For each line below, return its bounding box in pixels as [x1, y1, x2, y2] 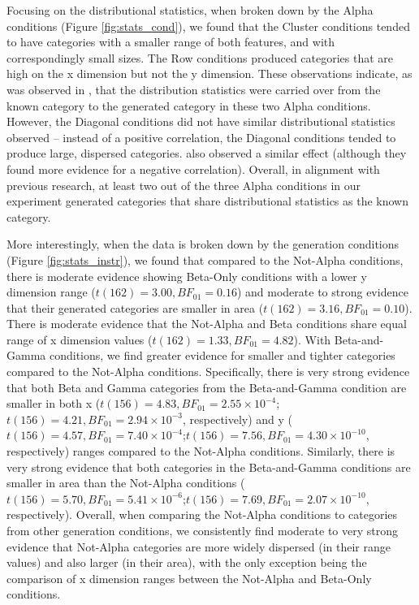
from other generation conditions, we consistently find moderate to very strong [6, 522, 398, 538]
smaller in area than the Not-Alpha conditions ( [6, 474, 245, 491]
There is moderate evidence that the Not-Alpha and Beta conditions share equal [6, 315, 407, 332]
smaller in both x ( [6, 395, 101, 412]
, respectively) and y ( [183, 410, 293, 427]
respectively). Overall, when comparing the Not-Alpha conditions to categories [6, 506, 398, 523]
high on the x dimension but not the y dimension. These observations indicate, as [6, 65, 413, 82]
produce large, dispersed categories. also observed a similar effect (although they [6, 145, 407, 162]
